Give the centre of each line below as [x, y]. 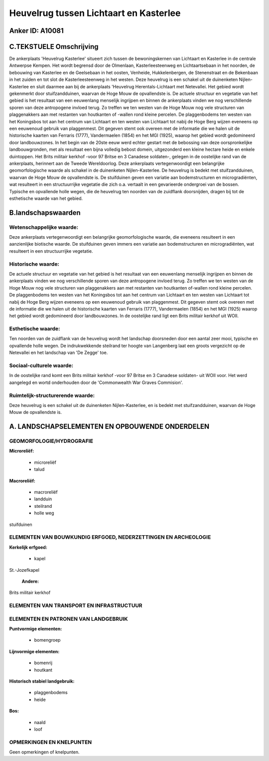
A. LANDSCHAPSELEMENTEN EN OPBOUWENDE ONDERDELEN [109, 427]
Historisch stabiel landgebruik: [42, 681]
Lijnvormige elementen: [34, 651]
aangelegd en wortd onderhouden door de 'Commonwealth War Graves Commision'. [96, 382]
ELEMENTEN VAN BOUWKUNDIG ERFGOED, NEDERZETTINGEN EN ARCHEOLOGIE [110, 537]
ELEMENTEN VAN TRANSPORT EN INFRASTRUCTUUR [76, 606]
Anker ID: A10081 [37, 31]
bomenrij [43, 663]
